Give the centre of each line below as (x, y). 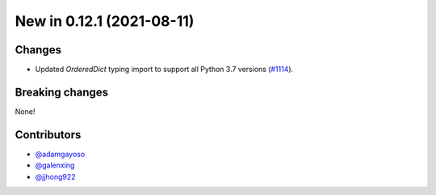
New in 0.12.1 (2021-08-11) (105, 21)
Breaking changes (62, 92)
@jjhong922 (55, 176)
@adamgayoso (60, 154)
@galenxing (55, 165)
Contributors (48, 135)
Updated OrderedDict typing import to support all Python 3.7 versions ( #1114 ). (164, 70)
